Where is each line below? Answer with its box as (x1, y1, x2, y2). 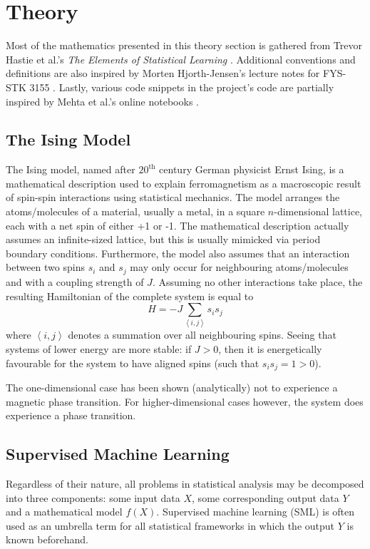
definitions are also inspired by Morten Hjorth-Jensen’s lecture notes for (6, 66, 320, 81)
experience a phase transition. (6, 408, 136, 423)
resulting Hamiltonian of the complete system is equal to (6, 288, 254, 303)
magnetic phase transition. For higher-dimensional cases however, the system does (6, 394, 364, 409)
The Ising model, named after (6, 162, 135, 177)
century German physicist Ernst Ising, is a (159, 162, 344, 177)
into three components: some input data (6, 490, 180, 505)
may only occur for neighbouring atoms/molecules (130, 260, 349, 274)
